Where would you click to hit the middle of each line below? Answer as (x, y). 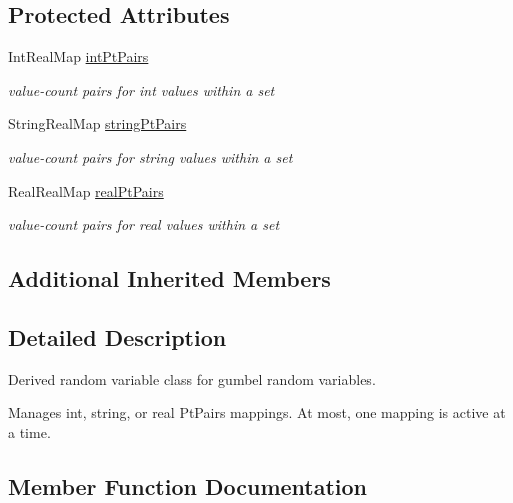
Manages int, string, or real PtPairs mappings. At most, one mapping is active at (257, 412)
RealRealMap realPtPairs (86, 190)
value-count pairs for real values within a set (144, 224)
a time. (29, 431)
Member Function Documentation (188, 485)
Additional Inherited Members (169, 278)
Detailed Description (117, 336)
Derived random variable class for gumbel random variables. (192, 378)
